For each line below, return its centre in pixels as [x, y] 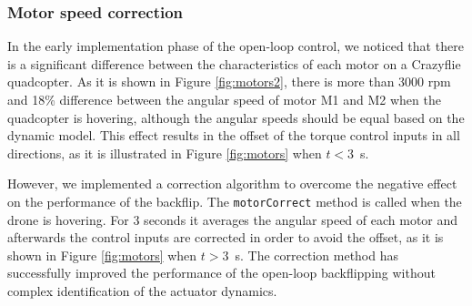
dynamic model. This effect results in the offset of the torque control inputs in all [234, 135]
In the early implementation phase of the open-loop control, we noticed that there [236, 46]
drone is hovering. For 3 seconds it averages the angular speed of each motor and [233, 219]
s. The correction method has [316, 255]
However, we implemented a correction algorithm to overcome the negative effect [232, 184]
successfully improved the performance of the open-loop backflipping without [221, 273]
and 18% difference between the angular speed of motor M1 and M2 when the [224, 99]
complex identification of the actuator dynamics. [142, 291]
